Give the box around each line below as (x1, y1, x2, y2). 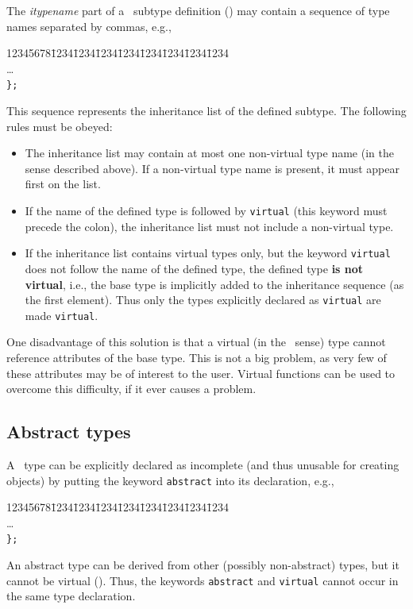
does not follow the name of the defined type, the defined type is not (25, 260, 364, 276)
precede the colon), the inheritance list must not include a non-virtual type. (25, 218, 394, 234)
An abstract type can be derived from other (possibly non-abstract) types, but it (6, 557, 399, 573)
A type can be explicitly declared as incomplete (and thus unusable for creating (6, 456, 399, 472)
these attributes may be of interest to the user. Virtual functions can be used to (6, 364, 396, 381)
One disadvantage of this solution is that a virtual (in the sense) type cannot (6, 333, 386, 350)
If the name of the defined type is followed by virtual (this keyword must (25, 202, 388, 218)
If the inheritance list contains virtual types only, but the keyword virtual (25, 245, 391, 261)
